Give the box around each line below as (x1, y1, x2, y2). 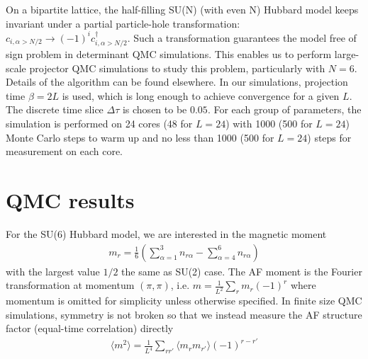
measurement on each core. (6, 144, 123, 159)
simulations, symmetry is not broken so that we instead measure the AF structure (6, 307, 362, 321)
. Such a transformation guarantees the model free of (127, 30, 357, 45)
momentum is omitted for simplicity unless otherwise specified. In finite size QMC (6, 293, 362, 308)
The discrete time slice (6, 102, 104, 117)
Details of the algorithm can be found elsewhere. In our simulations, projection (6, 74, 348, 89)
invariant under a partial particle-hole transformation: (6, 16, 240, 30)
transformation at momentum (6, 278, 135, 292)
